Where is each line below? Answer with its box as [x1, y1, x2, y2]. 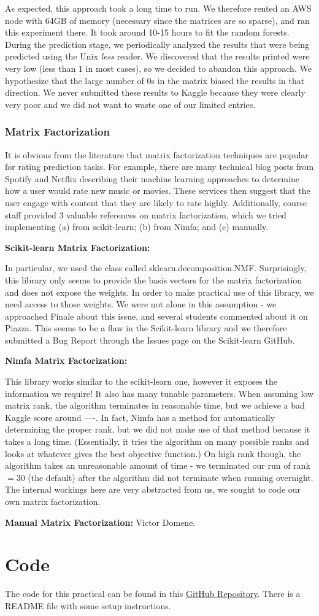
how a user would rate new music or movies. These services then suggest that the [5, 184, 310, 197]
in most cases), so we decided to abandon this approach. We [85, 61, 312, 74]
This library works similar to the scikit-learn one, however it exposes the [5, 375, 277, 388]
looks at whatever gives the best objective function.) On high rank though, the [5, 447, 301, 460]
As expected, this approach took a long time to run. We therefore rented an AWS [5, 2, 312, 14]
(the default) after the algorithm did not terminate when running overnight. [28, 471, 313, 483]
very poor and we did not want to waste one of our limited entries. [5, 98, 256, 110]
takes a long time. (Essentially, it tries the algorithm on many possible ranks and [5, 435, 309, 448]
